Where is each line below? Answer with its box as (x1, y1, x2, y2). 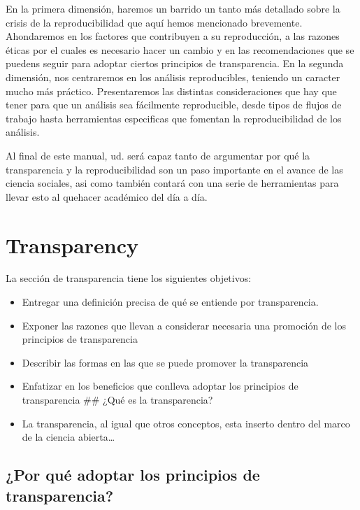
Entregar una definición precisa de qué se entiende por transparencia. (22, 295, 319, 309)
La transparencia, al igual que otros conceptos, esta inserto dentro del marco (22, 416, 350, 430)
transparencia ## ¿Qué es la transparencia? (22, 392, 213, 406)
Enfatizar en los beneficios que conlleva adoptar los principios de (22, 378, 298, 393)
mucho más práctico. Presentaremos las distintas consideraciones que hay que (6, 83, 337, 98)
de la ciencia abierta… (22, 430, 115, 444)
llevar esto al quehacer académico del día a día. (6, 189, 208, 204)
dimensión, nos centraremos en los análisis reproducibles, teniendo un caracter (6, 69, 340, 84)
